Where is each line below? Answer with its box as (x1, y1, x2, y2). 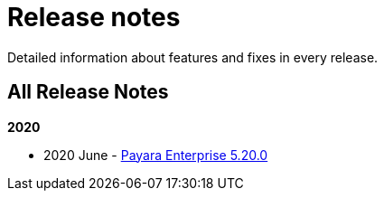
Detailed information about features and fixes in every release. (7, 49, 379, 65)
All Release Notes (7, 80, 169, 104)
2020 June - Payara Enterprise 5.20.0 (43, 146, 268, 163)
